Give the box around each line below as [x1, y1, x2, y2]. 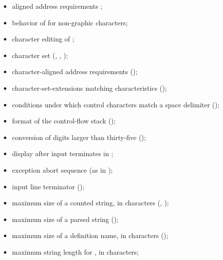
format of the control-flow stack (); [12, 116, 116, 126]
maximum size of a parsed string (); [12, 214, 119, 224]
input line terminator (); [12, 181, 85, 191]
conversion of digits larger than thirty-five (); [12, 132, 146, 142]
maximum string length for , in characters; [12, 246, 139, 257]
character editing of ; [12, 34, 74, 44]
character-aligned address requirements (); [12, 66, 138, 77]
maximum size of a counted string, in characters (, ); [12, 198, 169, 208]
